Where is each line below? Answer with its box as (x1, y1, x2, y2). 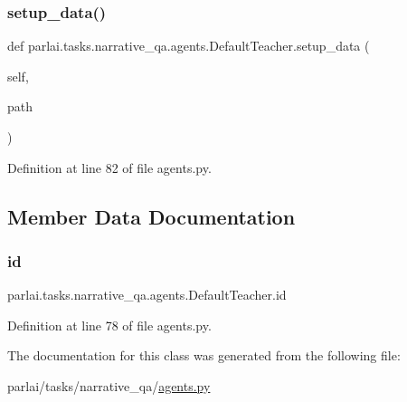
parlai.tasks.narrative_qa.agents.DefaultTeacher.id (7, 285, 287, 304)
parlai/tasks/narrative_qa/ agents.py (7, 376, 211, 395)
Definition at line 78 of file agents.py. (7, 315, 212, 334)
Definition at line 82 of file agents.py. (7, 158, 212, 177)
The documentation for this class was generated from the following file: (7, 346, 401, 365)
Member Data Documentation (7, 202, 296, 230)
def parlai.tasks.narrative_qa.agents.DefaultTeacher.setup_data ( (7, 36, 370, 55)
